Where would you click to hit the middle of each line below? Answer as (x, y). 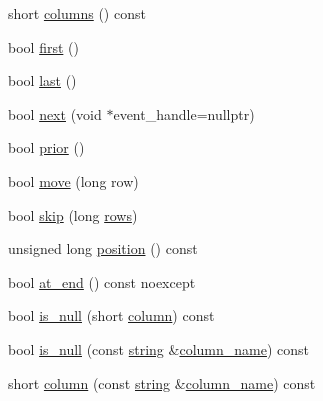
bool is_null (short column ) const (111, 315)
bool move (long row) (73, 180)
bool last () (42, 80)
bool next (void (55, 113)
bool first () (43, 46)
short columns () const (77, 13)
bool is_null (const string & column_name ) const (159, 348)
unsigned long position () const (103, 248)
